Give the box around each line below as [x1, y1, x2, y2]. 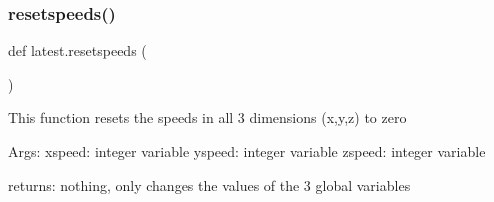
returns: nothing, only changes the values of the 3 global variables [8, 174, 411, 195]
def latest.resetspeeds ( [8, 40, 147, 61]
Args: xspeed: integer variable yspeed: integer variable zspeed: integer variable [8, 141, 486, 161]
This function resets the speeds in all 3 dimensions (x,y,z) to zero [8, 107, 407, 128]
